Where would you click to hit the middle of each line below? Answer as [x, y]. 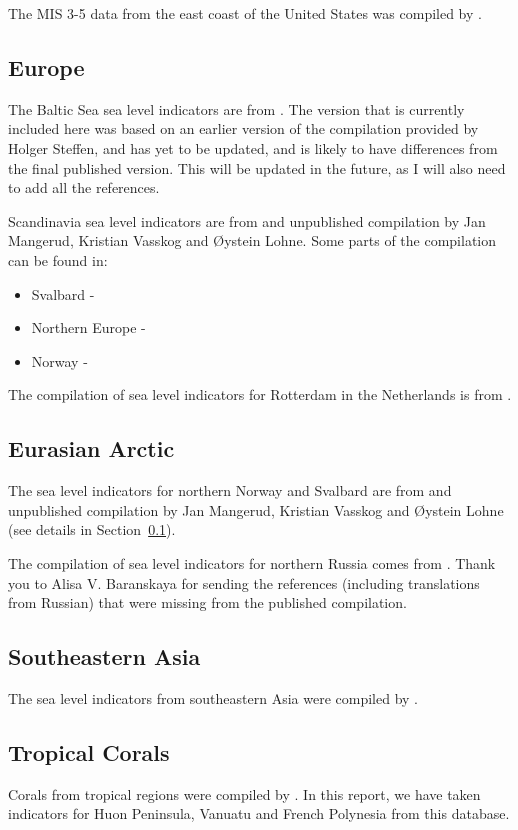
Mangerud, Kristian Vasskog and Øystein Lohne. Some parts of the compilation [252, 240]
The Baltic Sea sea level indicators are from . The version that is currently [236, 108]
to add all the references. [84, 187]
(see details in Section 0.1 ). [92, 529]
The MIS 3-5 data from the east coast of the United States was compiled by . [245, 13]
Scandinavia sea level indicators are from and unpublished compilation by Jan [247, 220]
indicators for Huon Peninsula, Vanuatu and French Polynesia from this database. [259, 813]
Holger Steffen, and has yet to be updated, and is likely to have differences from [253, 147]
